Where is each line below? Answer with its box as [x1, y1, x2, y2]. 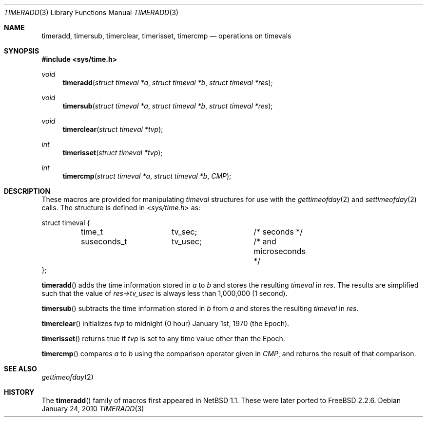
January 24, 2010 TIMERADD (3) [41, 404, 144, 413]
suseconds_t [80, 237, 127, 246]
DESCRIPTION [4, 187, 51, 195]
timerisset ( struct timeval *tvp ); [62, 148, 163, 157]
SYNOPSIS [4, 47, 39, 55]
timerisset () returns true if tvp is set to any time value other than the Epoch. [41, 334, 285, 343]
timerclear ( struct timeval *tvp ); [62, 125, 163, 133]
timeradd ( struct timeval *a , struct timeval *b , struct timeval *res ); [62, 78, 273, 87]
